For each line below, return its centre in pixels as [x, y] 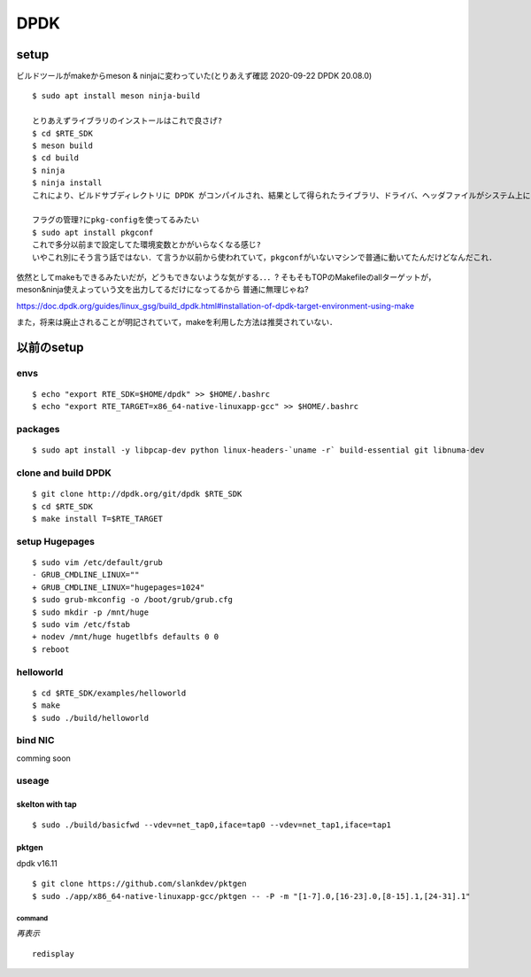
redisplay [53, 954]
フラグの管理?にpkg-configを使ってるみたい [116, 220]
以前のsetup [50, 347]
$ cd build [56, 158]
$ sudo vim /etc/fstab [81, 625]
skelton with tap [46, 804]
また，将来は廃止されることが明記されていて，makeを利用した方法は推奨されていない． [177, 322]
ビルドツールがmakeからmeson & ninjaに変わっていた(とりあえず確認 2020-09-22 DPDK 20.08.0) [194, 76]
